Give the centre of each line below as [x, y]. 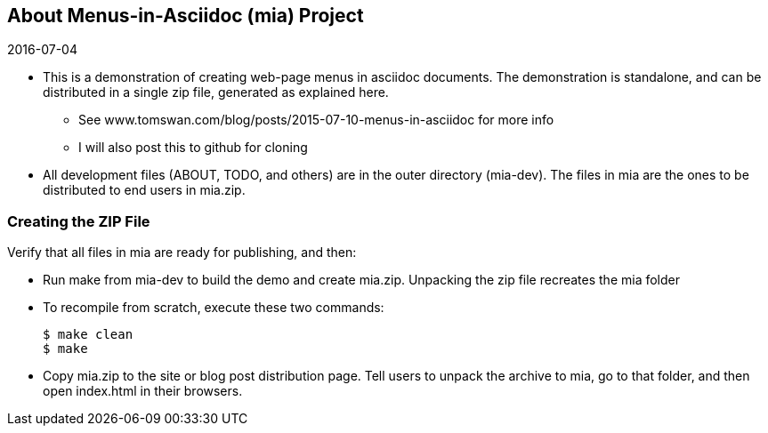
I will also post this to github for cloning [193, 148]
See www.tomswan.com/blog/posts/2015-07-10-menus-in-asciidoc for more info [316, 120]
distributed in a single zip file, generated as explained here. [216, 92]
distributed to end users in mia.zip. [144, 190]
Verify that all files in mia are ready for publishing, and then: [182, 253]
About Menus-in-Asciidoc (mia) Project [186, 16]
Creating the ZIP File [79, 221]
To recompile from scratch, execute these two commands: [214, 308]
